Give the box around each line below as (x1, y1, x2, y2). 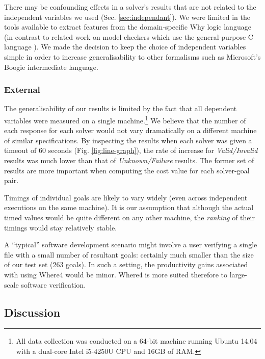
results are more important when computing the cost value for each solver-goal (4, 165, 250, 175)
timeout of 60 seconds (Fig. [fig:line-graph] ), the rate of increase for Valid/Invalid (4, 145, 258, 156)
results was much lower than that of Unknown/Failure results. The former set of (4, 155, 254, 165)
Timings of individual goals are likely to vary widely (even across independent (4, 192, 248, 202)
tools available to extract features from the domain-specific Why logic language (4, 21, 251, 32)
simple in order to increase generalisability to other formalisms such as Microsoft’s (4, 51, 261, 62)
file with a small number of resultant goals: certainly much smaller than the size (4, 249, 254, 260)
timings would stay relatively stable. (4, 222, 117, 233)
